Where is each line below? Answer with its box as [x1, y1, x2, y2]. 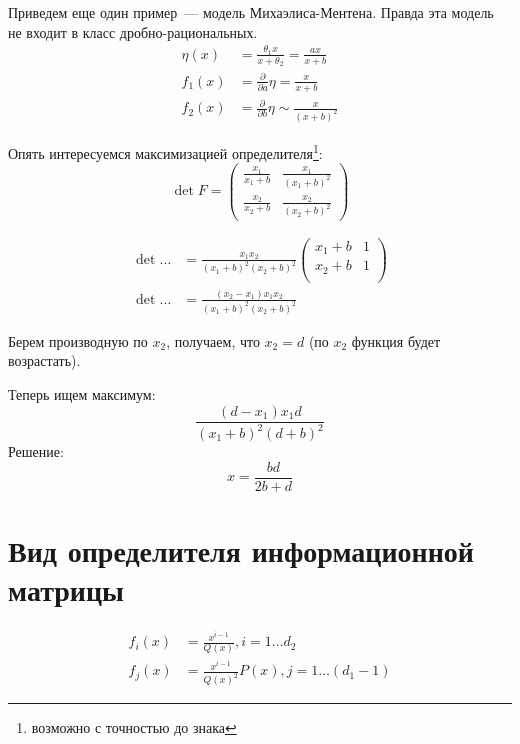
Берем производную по [8, 330, 148, 351]
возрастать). [8, 350, 81, 371]
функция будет [351, 330, 441, 351]
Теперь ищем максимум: [8, 384, 156, 405]
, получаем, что [166, 330, 260, 351]
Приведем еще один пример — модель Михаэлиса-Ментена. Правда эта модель [8, 2, 494, 22]
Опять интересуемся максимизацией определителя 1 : [8, 139, 323, 163]
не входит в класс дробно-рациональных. [8, 21, 258, 42]
